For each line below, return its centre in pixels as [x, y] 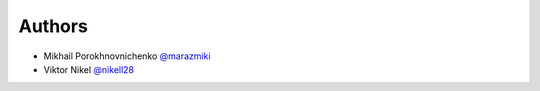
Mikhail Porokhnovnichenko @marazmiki [127, 56]
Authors [53, 26]
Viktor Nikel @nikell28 [89, 69]
